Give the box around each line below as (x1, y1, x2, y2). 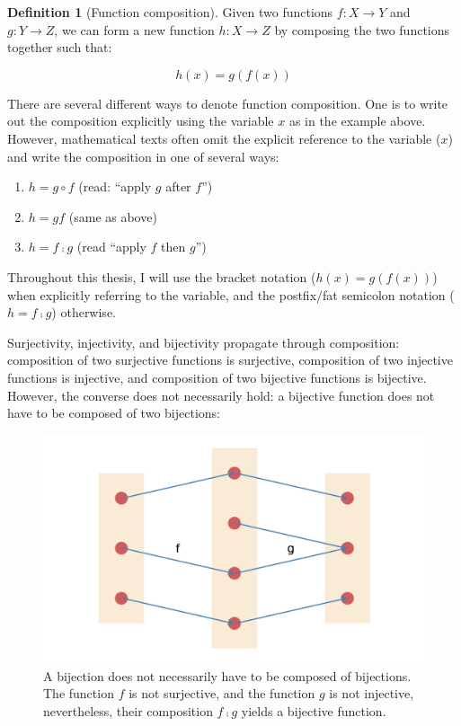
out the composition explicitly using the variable (7, 111, 274, 130)
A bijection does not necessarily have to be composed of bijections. (43, 666, 412, 685)
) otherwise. (51, 303, 116, 322)
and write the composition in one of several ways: (7, 146, 279, 165)
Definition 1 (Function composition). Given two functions (7, 3, 333, 21)
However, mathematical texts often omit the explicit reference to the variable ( (7, 128, 441, 147)
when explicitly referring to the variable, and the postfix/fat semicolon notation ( (7, 285, 455, 304)
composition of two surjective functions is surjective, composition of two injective (7, 350, 453, 369)
